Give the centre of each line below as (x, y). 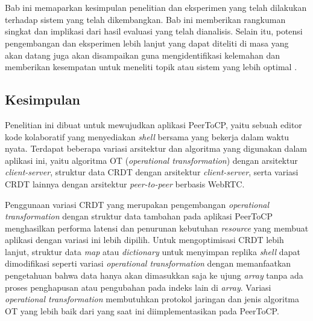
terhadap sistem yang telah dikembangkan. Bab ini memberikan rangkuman (145, 19)
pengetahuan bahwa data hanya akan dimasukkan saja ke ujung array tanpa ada (154, 275)
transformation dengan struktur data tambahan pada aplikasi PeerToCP (139, 216)
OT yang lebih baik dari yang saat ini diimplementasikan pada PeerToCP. (142, 310)
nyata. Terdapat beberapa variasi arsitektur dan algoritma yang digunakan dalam (156, 148)
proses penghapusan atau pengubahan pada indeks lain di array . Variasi (138, 287)
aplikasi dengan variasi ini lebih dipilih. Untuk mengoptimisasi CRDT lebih (144, 240)
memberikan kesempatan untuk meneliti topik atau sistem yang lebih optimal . (151, 67)
